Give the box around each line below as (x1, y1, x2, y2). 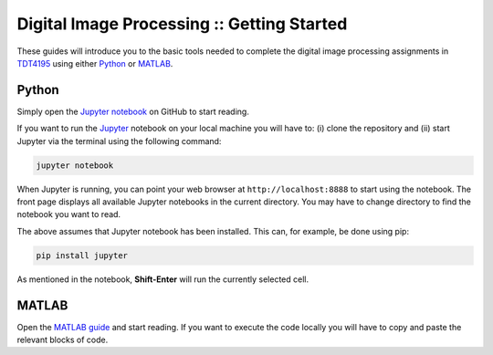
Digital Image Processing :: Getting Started (16, 14, 348, 34)
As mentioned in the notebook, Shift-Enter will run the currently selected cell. (16, 274, 309, 285)
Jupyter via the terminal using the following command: (16, 135, 222, 146)
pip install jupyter (36, 250, 128, 260)
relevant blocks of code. (16, 334, 109, 346)
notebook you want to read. (16, 209, 121, 220)
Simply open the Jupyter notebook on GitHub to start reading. (16, 106, 250, 117)
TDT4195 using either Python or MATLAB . (16, 57, 173, 68)
